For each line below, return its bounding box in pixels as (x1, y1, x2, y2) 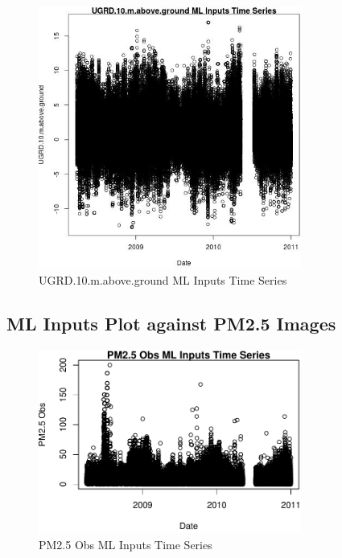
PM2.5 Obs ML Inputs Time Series (39, 535, 212, 552)
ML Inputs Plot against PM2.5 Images (6, 311, 336, 336)
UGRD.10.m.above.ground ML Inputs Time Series (39, 272, 287, 289)
